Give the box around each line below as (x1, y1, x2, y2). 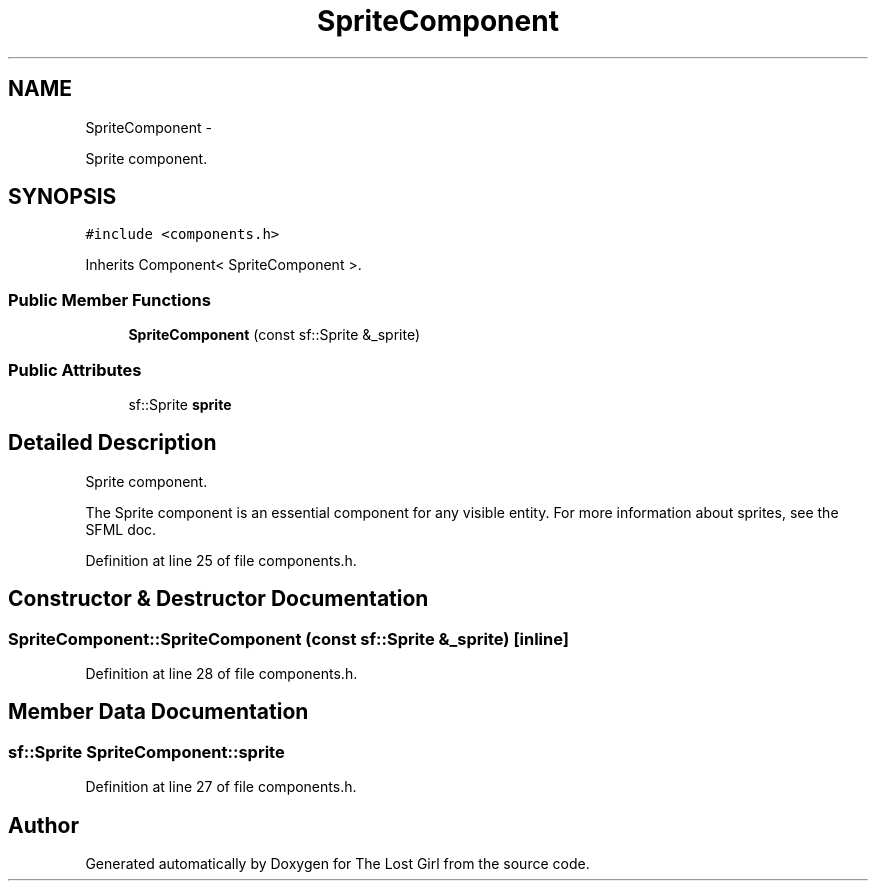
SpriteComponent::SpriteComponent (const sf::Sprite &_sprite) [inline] (8, 628, 569, 649)
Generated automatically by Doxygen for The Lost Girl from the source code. (85, 855, 590, 873)
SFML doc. (85, 520, 157, 538)
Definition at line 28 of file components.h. (85, 665, 358, 682)
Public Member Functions (8, 289, 211, 310)
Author (8, 812, 79, 838)
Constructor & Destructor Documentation (8, 586, 429, 612)
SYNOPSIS (8, 184, 117, 210)
